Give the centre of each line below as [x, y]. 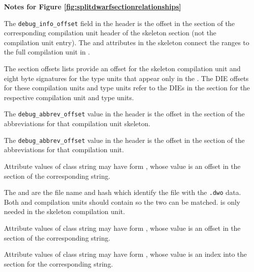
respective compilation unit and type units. [69, 97]
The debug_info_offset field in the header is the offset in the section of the [119, 23]
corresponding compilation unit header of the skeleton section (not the [110, 33]
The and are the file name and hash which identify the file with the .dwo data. [123, 192]
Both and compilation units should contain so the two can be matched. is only [122, 202]
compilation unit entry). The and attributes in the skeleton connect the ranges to [127, 42]
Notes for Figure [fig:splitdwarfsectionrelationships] [93, 6]
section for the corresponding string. [59, 263]
